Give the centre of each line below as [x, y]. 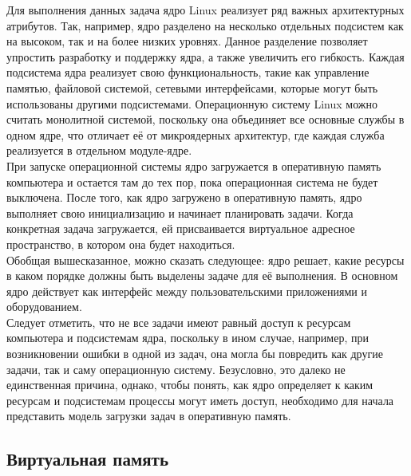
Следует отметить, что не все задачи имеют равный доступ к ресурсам [179, 322]
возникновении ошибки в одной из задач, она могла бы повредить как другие [195, 354]
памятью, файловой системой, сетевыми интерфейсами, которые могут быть [192, 87]
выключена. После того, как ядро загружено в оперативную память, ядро [184, 197]
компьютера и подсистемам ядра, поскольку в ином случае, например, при [188, 338]
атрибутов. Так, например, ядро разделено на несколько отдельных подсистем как [205, 25]
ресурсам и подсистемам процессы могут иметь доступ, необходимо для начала [200, 400]
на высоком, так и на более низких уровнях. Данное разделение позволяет [187, 41]
